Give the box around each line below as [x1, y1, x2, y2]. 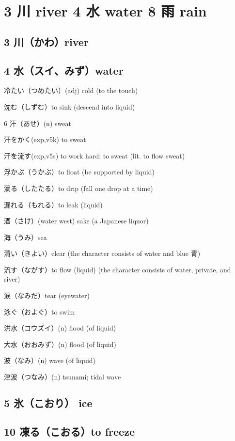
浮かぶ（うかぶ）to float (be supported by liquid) [4, 167, 155, 177]
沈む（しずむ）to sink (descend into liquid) [4, 101, 135, 111]
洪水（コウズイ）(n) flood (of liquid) [4, 323, 116, 333]
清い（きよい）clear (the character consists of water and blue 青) [4, 248, 201, 258]
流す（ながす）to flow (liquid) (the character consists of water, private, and [4, 264, 231, 274]
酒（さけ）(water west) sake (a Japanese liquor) [4, 216, 149, 226]
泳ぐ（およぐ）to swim [4, 306, 75, 316]
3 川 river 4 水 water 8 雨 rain [4, 1, 207, 21]
